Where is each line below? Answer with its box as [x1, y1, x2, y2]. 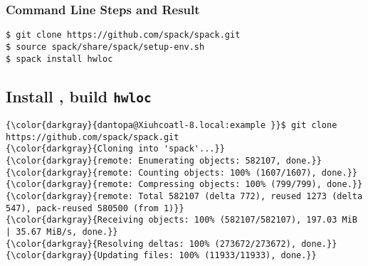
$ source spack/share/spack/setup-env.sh [6, 41, 205, 52]
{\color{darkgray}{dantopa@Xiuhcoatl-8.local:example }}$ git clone [6, 119, 337, 130]
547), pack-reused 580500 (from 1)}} [6, 203, 184, 213]
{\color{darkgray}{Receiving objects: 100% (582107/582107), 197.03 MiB [6, 215, 357, 225]
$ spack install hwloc [6, 53, 113, 64]
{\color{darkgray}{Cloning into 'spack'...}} [6, 144, 225, 154]
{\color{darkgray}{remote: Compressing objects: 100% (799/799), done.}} [6, 179, 363, 190]
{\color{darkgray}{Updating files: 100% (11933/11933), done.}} [6, 250, 317, 261]
